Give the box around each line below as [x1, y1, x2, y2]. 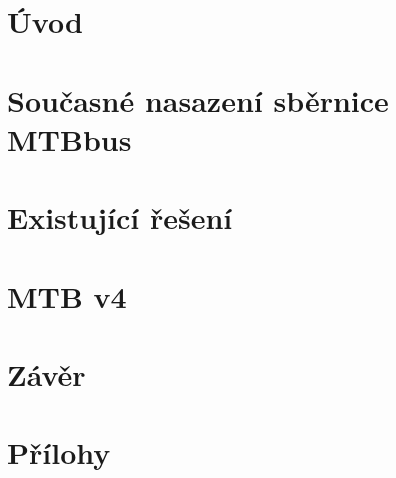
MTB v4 [7, 275, 127, 316]
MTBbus [7, 118, 132, 159]
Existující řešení [7, 197, 233, 238]
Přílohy [7, 432, 111, 473]
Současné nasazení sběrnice [7, 79, 389, 120]
